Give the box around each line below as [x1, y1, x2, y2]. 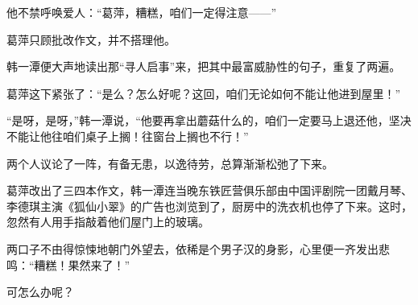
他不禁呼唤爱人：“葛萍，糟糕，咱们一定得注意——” [6, 4, 277, 20]
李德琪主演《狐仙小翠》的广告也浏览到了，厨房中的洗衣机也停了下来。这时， [6, 197, 412, 214]
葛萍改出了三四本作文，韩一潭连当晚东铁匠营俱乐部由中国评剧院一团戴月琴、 [6, 182, 412, 199]
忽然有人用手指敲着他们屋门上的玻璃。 [6, 213, 209, 230]
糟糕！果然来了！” [34, 256, 130, 273]
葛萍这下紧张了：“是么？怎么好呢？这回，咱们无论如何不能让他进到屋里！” [6, 84, 401, 101]
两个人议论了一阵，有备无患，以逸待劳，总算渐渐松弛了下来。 [6, 155, 333, 171]
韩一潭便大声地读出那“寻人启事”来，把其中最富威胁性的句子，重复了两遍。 [6, 58, 401, 75]
